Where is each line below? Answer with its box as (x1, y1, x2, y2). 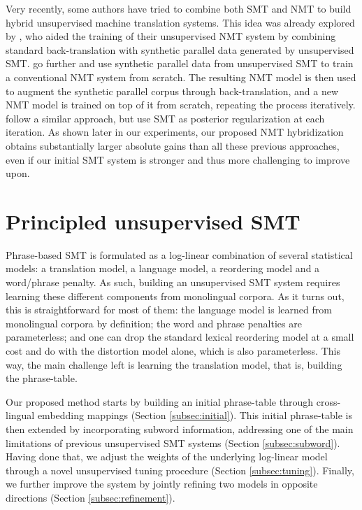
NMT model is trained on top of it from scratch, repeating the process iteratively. (6, 97, 356, 112)
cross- (316, 394, 341, 409)
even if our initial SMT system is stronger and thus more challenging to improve (6, 152, 350, 167)
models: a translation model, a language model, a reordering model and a (6, 261, 320, 276)
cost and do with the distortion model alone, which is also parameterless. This (6, 343, 340, 357)
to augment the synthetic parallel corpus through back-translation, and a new (6, 83, 339, 98)
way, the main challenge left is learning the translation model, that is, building (6, 357, 342, 371)
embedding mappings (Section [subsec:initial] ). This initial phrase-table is (37, 408, 353, 423)
